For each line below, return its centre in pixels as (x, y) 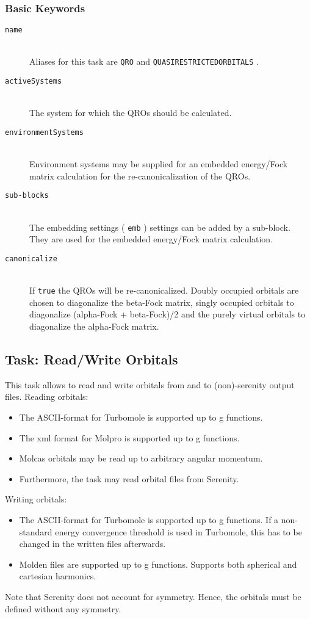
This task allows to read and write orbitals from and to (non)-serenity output (150, 384)
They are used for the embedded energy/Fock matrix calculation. (151, 239)
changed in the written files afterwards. (92, 544)
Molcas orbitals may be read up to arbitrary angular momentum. (141, 458)
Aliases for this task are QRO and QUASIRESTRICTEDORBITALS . (144, 61)
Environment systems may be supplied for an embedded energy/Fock (159, 164)
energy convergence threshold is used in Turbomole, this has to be (178, 531)
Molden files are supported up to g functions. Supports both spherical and (158, 564)
